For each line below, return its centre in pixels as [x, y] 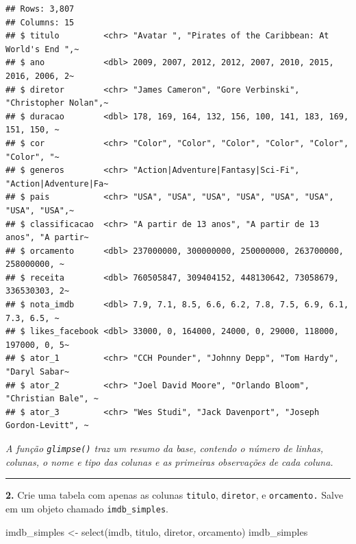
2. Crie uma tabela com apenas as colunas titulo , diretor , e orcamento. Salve [175, 495]
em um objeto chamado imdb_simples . [87, 508]
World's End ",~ [42, 49]
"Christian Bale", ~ [52, 399]
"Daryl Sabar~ [38, 372]
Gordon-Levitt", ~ [47, 426]
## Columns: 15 [40, 22]
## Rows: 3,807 [40, 9]
